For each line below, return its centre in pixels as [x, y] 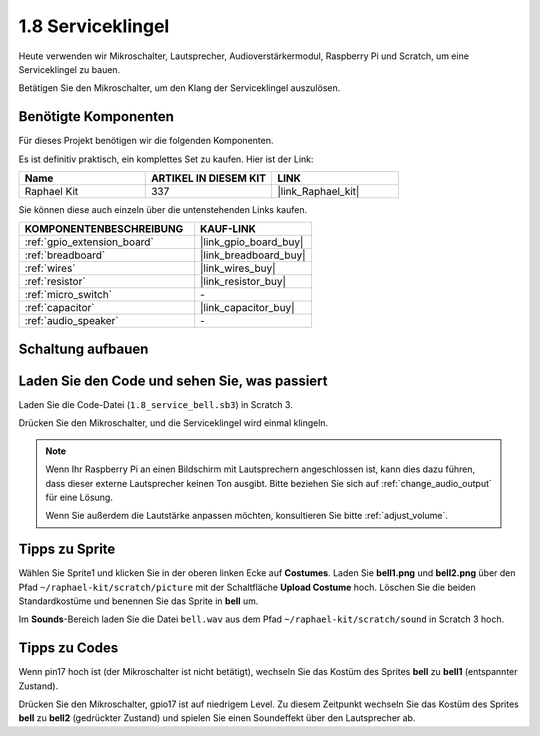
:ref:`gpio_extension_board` [89, 242]
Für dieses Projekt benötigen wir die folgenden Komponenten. [146, 141]
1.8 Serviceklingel [94, 26]
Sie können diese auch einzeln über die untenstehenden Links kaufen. [163, 210]
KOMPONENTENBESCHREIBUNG [104, 229]
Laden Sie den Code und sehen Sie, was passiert [173, 380]
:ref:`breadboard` [65, 255]
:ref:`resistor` [55, 282]
